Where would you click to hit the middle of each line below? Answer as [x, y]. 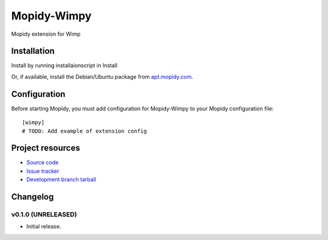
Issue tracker [43, 171]
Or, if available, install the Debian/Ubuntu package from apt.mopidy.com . [102, 76]
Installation [33, 51]
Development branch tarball [61, 179]
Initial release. [44, 227]
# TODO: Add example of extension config [84, 131]
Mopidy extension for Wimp [46, 34]
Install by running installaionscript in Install [64, 65]
